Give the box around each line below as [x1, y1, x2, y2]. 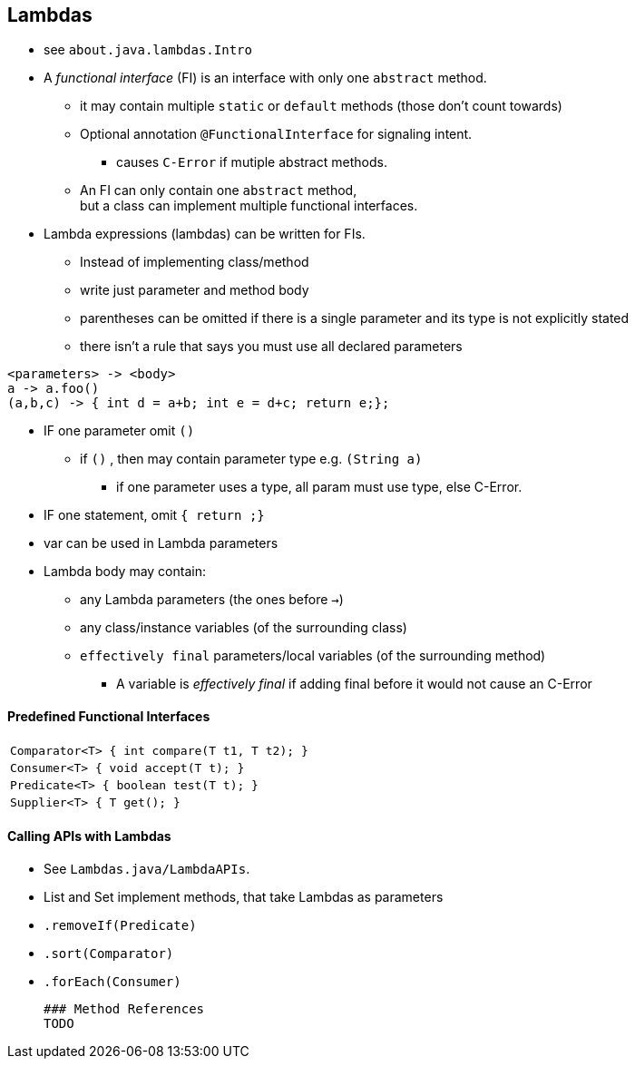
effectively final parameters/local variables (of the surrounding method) [80, 648, 546, 664]
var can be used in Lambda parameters [44, 535, 278, 552]
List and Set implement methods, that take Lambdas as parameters [44, 888, 444, 905]
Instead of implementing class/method [80, 254, 309, 270]
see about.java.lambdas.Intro [44, 42, 252, 58]
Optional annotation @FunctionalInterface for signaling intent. [80, 126, 473, 142]
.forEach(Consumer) [44, 973, 181, 989]
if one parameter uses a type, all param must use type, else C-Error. [116, 479, 523, 495]
